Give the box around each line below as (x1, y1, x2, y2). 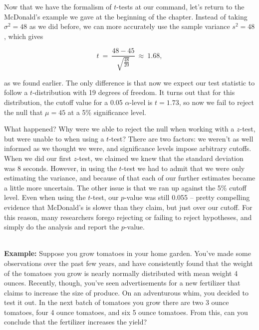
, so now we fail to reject (179, 97, 254, 107)
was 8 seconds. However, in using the (4, 162, 117, 173)
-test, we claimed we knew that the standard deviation (76, 152, 244, 163)
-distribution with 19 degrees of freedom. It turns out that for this (32, 87, 235, 97)
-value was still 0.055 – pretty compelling (124, 192, 250, 202)
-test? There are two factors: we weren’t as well (109, 133, 254, 143)
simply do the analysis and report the (4, 221, 119, 232)
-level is (129, 97, 153, 107)
